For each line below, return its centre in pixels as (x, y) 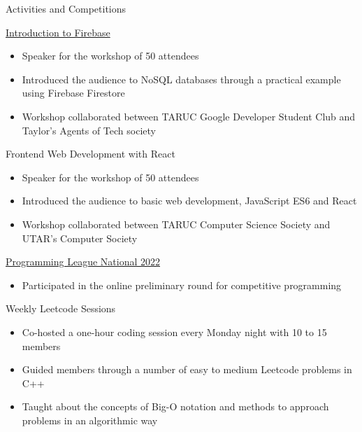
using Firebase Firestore (73, 93)
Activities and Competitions (66, 8)
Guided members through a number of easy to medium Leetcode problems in (187, 369)
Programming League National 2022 (83, 262)
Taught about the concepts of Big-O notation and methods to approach (175, 406)
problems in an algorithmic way (90, 420)
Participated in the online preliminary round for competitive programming (182, 285)
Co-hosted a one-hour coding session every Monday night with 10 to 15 (174, 332)
